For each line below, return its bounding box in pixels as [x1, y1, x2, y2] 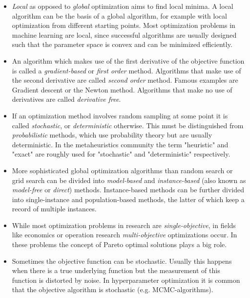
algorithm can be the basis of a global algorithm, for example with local [12, 10, 227, 21]
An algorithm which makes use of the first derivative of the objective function [12, 55, 245, 66]
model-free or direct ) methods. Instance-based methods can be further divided [12, 184, 245, 195]
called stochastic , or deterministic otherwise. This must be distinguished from [12, 120, 244, 130]
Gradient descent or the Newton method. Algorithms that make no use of [12, 84, 232, 94]
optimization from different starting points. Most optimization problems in [12, 20, 235, 30]
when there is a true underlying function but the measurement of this [12, 265, 220, 275]
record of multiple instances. [12, 204, 97, 214]
